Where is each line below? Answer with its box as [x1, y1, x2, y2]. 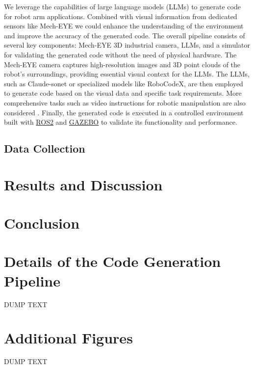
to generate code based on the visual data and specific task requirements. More [4, 88, 242, 98]
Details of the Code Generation [4, 251, 221, 271]
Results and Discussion [4, 174, 163, 194]
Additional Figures [4, 328, 133, 348]
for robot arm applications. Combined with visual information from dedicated [4, 11, 237, 21]
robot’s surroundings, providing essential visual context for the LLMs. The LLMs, [4, 69, 250, 79]
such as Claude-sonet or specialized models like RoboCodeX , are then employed [4, 78, 243, 88]
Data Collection [4, 141, 85, 156]
